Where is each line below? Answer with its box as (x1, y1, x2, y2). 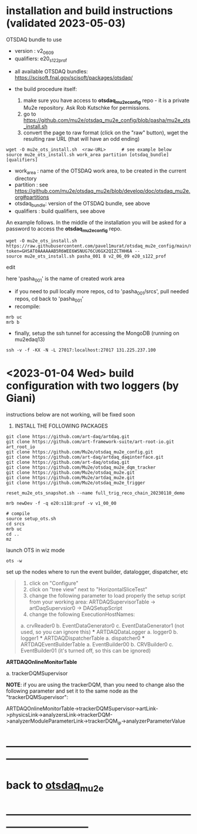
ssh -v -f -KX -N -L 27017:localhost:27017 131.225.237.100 (6, 347, 157, 353)
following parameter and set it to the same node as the (6, 687, 138, 694)
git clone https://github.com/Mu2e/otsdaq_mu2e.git (6, 470, 135, 476)
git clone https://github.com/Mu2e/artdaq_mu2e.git (6, 475, 135, 481)
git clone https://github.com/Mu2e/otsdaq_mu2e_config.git (6, 449, 154, 455)
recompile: (14, 303, 41, 310)
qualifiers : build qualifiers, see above (14, 207, 106, 215)
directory (14, 175, 37, 182)
